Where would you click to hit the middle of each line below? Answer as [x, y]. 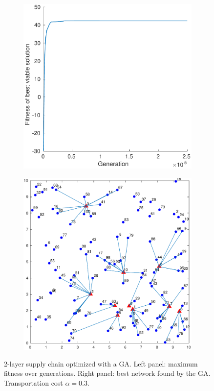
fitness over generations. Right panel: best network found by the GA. [107, 373]
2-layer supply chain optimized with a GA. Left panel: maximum [101, 363]
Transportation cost [33, 383]
